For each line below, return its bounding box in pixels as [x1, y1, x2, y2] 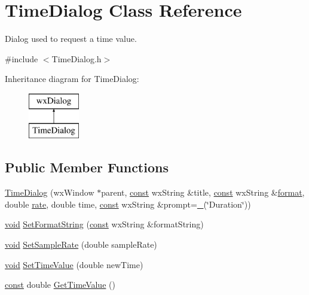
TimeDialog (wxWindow [5, 186, 94, 199]
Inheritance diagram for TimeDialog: [5, 72, 139, 85]
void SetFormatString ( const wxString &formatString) [5, 218, 204, 230]
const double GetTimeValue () [5, 278, 115, 291]
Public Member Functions [5, 158, 169, 177]
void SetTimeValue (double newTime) [5, 258, 143, 270]
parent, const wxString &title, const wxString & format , [101, 186, 305, 199]
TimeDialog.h [51, 52, 102, 65]
